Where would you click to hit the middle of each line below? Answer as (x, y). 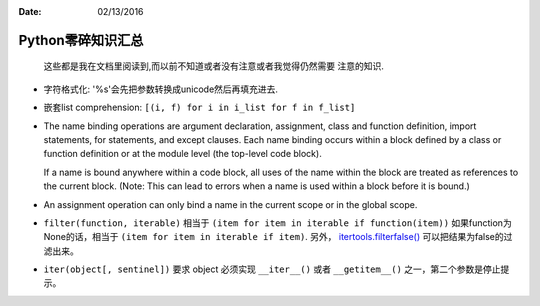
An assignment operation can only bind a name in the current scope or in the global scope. (230, 204)
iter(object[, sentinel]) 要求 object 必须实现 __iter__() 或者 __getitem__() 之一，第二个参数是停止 (272, 269)
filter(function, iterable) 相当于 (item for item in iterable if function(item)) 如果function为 (277, 222)
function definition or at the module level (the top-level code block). (182, 154)
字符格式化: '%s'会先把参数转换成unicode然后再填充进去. (161, 89)
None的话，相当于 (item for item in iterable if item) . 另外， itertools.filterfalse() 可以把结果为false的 (273, 237)
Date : (30, 11)
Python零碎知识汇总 (81, 40)
